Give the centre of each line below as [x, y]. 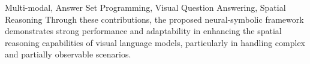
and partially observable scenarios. [68, 54]
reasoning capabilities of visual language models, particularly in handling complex [155, 42]
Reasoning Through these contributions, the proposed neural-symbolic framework [154, 19]
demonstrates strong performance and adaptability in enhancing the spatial [143, 31]
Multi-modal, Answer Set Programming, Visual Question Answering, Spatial [145, 7]
